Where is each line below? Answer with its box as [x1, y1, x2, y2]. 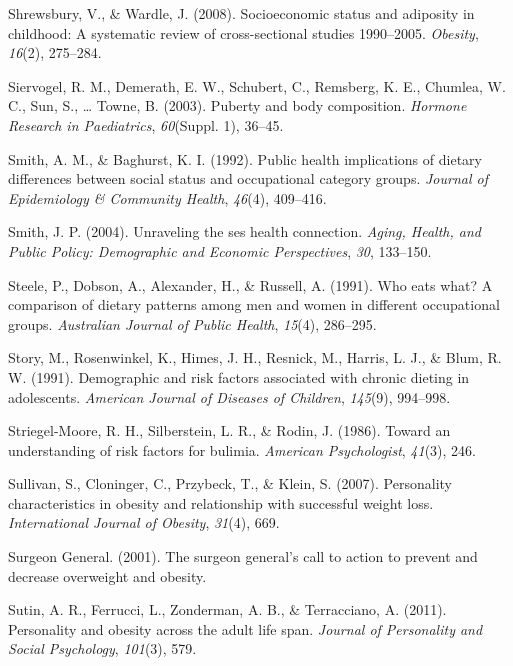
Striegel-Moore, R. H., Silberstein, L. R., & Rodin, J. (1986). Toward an [8, 420, 451, 441]
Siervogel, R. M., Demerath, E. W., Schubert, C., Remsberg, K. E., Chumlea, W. [8, 75, 506, 96]
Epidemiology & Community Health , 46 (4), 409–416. [8, 187, 327, 208]
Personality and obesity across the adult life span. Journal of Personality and [8, 618, 483, 639]
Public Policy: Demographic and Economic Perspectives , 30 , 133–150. [8, 240, 432, 261]
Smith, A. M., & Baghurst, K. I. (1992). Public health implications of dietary [8, 148, 482, 169]
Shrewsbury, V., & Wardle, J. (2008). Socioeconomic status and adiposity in [8, 3, 475, 23]
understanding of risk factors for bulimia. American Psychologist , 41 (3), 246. [8, 439, 476, 460]
